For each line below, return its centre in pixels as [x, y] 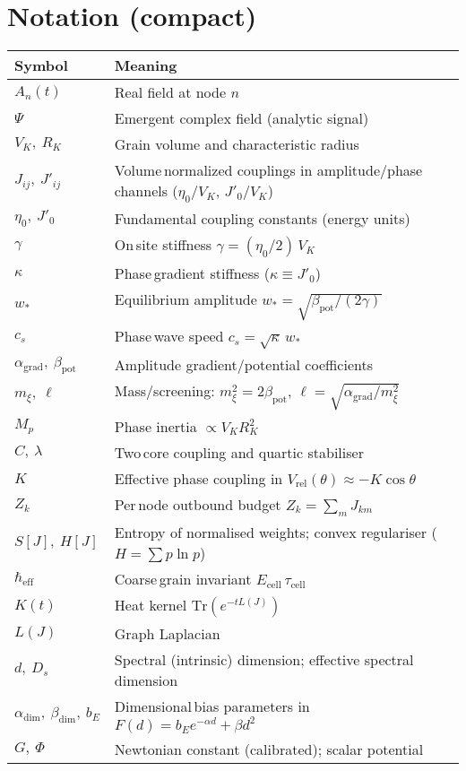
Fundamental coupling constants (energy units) [262, 219]
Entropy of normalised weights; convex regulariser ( [276, 532]
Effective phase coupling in [198, 478]
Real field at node [170, 92]
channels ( [146, 191]
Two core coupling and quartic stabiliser [239, 452]
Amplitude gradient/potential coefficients [243, 365]
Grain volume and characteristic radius [237, 144]
